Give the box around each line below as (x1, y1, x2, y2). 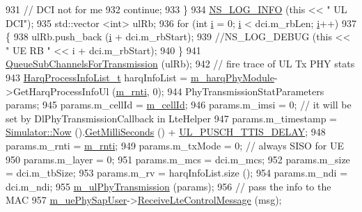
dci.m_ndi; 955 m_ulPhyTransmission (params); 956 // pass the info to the (6, 179, 331, 193)
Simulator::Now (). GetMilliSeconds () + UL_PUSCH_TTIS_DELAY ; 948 (6, 124, 326, 139)
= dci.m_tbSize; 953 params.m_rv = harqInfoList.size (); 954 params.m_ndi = (6, 165, 348, 180)
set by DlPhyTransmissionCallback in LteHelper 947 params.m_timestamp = (6, 111, 337, 125)
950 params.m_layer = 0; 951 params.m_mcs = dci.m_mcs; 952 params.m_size (6, 152, 350, 166)
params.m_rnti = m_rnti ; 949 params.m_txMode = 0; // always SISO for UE (6, 138, 344, 152)
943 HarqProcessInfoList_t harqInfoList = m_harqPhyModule (6, 70, 274, 84)
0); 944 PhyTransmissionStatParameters (152, 83, 324, 98)
